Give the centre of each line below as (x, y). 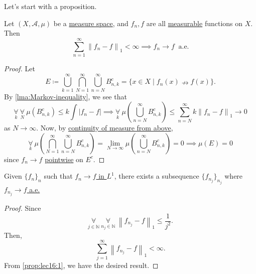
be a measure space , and (91, 23)
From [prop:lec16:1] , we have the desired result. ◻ (81, 265)
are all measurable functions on (195, 23)
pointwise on (64, 159)
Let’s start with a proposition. (50, 6)
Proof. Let (20, 68)
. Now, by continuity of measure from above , (105, 128)
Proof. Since (23, 208)
